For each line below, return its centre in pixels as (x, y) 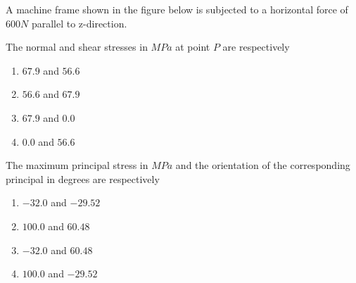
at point (193, 47)
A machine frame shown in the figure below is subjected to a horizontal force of (177, 9)
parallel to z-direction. (79, 23)
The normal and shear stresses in (77, 47)
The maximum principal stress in (77, 165)
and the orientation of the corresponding (263, 165)
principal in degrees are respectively (83, 178)
